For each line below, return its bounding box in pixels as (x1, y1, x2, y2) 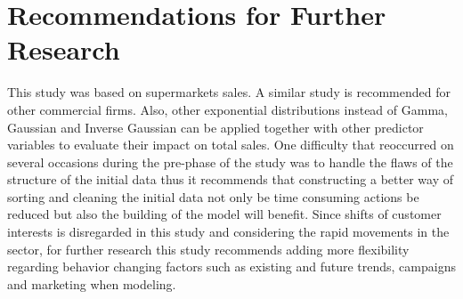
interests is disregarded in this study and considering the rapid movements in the (7, 222, 450, 241)
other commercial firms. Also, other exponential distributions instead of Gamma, (7, 100, 448, 118)
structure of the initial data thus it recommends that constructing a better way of (7, 170, 454, 189)
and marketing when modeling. (7, 274, 176, 293)
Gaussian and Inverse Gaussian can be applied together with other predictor (7, 117, 424, 136)
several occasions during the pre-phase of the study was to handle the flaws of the (7, 152, 453, 171)
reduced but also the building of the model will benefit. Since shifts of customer (7, 205, 442, 223)
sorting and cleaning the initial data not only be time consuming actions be (7, 187, 419, 206)
